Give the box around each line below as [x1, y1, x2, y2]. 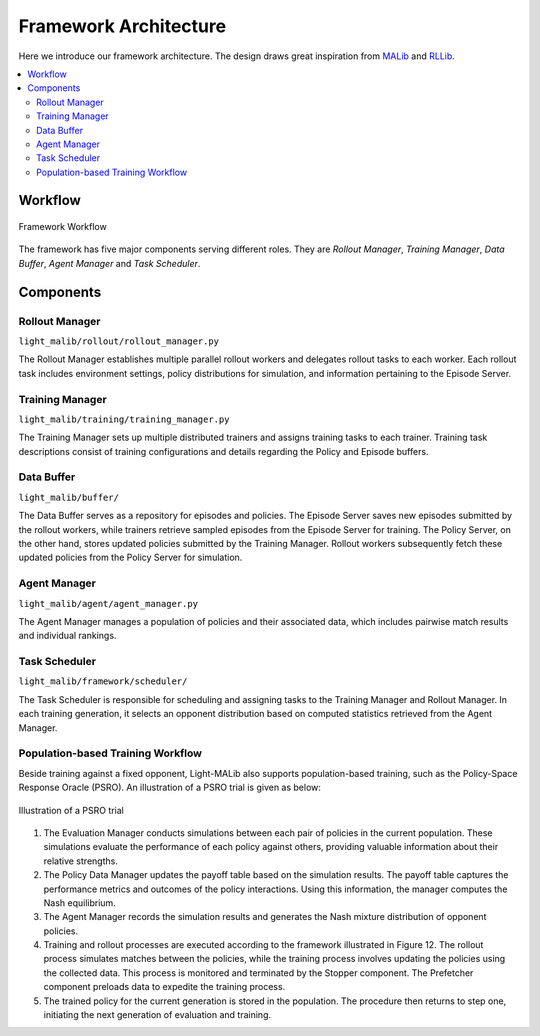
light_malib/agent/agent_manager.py [18, 598, 199, 609]
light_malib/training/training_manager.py [18, 413, 230, 425]
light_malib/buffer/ [18, 491, 120, 503]
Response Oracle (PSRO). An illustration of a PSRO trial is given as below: [18, 781, 322, 794]
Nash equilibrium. [43, 896, 117, 909]
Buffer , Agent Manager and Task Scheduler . [18, 257, 201, 269]
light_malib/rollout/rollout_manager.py [18, 336, 220, 347]
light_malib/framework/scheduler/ [18, 676, 188, 687]
